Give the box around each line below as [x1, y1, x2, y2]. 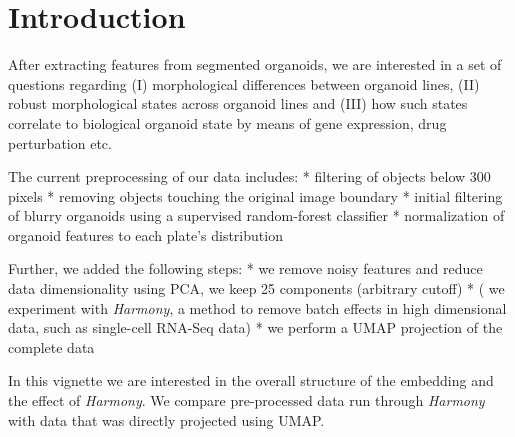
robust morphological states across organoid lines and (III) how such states [8, 93, 468, 114]
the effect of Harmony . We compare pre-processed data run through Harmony [8, 390, 485, 411]
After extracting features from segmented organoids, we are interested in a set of [8, 54, 502, 75]
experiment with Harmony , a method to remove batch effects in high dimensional [8, 297, 507, 318]
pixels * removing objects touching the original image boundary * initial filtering [8, 185, 503, 206]
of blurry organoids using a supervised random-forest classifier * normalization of [8, 205, 505, 226]
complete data [8, 336, 95, 357]
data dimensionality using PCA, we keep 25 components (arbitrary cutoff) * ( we [8, 278, 505, 299]
